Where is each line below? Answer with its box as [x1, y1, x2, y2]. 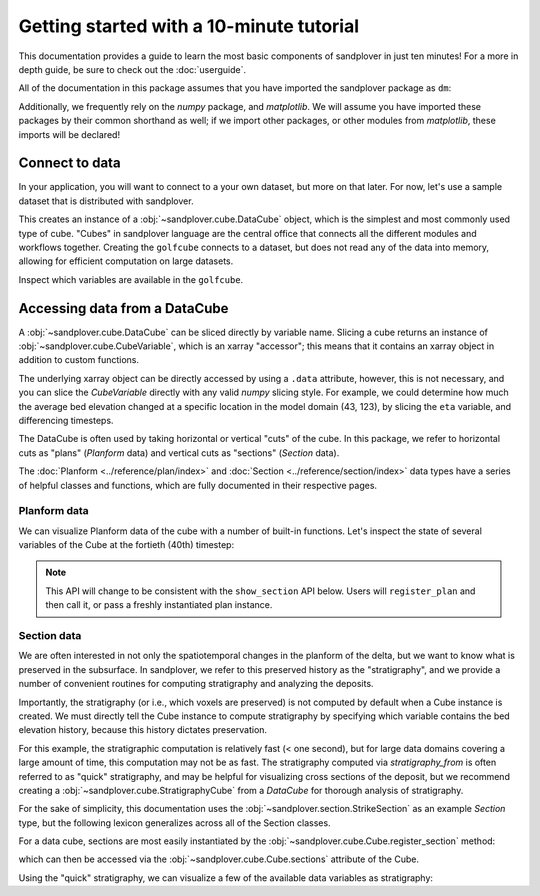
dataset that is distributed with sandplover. [18, 195, 194, 207]
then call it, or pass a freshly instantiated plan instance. [45, 599, 273, 611]
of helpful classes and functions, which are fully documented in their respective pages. [18, 479, 378, 491]
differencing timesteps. [18, 415, 114, 426]
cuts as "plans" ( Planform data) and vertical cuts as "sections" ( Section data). [18, 446, 340, 459]
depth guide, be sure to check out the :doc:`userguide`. [18, 63, 247, 75]
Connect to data [18, 155, 121, 172]
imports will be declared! [18, 128, 120, 140]
